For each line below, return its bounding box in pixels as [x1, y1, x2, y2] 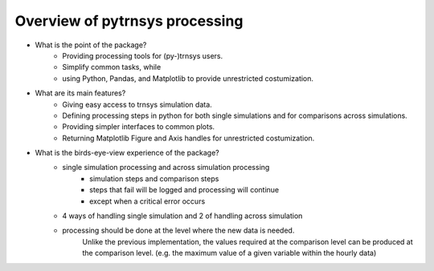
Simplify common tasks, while [62, 63, 162, 72]
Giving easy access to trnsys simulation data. [62, 99, 212, 109]
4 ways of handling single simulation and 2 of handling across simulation [62, 211, 303, 220]
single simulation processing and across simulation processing [62, 163, 270, 172]
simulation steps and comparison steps [89, 173, 219, 184]
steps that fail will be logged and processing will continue [89, 185, 280, 195]
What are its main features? [35, 88, 126, 98]
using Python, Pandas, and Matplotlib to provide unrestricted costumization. [62, 73, 313, 83]
